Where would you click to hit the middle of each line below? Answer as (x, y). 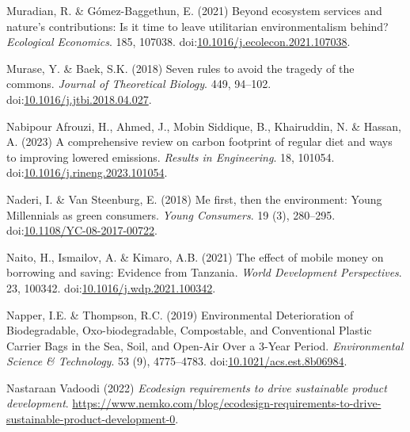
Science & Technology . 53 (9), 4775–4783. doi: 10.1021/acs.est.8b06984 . (177, 361)
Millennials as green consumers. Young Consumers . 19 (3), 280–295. (171, 214)
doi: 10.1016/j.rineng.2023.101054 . (87, 172)
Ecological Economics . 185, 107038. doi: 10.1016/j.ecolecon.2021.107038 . (178, 42)
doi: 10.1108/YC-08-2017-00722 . (82, 230)
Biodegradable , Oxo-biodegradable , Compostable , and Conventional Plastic (189, 330)
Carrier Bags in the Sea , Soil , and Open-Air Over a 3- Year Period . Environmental (205, 345)
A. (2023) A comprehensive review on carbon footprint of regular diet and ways (199, 141)
